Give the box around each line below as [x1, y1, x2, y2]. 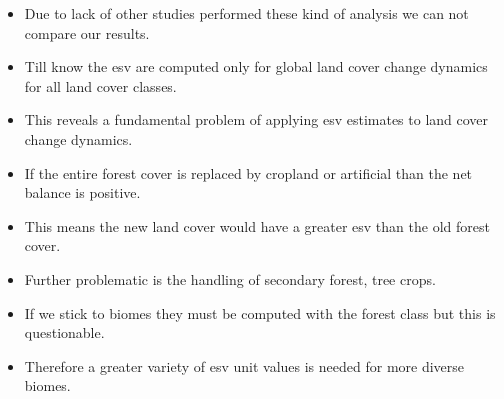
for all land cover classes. [24, 75, 177, 96]
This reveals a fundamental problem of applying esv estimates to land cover [24, 109, 489, 130]
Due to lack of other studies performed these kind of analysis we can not [24, 3, 469, 23]
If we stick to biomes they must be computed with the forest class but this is [24, 302, 496, 323]
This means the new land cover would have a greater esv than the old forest [24, 215, 490, 236]
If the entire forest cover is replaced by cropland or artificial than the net [24, 162, 473, 183]
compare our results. [24, 22, 150, 43]
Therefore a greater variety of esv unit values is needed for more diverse [24, 355, 465, 376]
